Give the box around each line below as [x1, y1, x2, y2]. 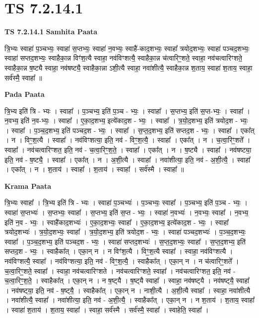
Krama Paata [4, 180, 51, 191]
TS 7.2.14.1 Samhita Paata [4, 26, 98, 37]
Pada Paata [4, 89, 45, 99]
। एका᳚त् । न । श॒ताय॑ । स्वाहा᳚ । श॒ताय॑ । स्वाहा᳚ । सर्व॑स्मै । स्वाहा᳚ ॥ [4, 164, 184, 174]
